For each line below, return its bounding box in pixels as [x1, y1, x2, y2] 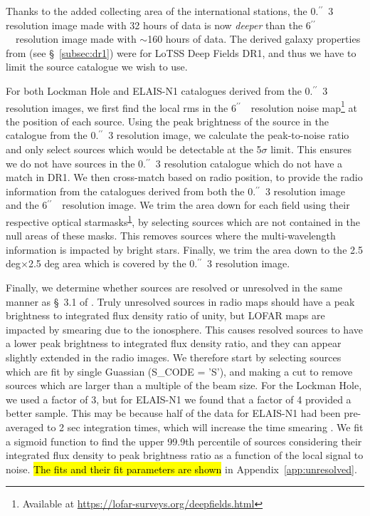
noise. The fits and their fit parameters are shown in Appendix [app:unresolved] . [6, 461, 357, 476]
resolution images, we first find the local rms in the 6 [6, 100, 236, 115]
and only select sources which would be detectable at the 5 [6, 142, 262, 156]
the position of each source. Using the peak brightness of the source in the [6, 113, 329, 128]
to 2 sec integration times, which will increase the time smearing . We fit [46, 419, 364, 434]
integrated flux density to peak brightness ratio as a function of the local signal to [6, 448, 364, 463]
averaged [6, 419, 44, 434]
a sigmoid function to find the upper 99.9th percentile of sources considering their [6, 433, 362, 448]
